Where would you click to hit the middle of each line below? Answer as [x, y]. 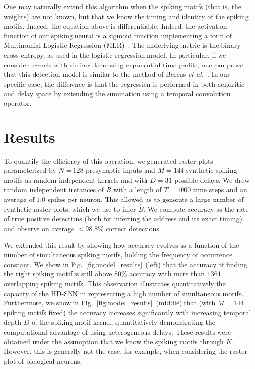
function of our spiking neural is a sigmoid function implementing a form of [118, 35]
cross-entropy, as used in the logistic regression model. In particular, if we [115, 54]
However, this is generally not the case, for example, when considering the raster [126, 351]
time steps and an [220, 189]
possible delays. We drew [212, 180]
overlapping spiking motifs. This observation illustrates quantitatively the [115, 283]
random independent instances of [54, 189]
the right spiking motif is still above [58, 274]
